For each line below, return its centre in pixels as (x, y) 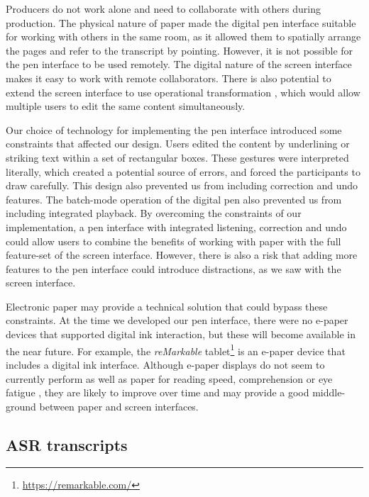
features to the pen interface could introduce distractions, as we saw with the (174, 268)
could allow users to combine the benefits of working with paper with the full (174, 241)
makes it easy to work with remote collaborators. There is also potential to (169, 78)
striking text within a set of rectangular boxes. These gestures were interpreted (177, 157)
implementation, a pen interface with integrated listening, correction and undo (176, 227)
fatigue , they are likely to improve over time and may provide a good (158, 392)
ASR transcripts (67, 444)
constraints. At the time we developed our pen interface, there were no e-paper (177, 320)
